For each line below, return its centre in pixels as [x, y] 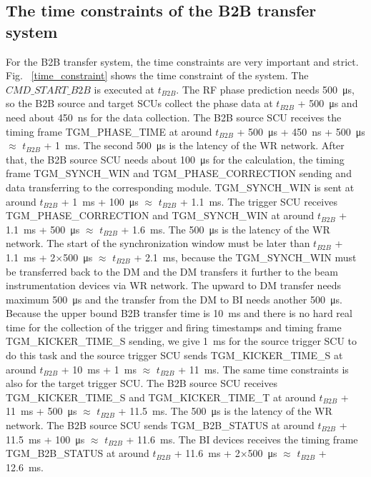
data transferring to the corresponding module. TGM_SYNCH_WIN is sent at [180, 187]
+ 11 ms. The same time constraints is [263, 369]
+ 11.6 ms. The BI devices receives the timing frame [242, 439]
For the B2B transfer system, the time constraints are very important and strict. [182, 61]
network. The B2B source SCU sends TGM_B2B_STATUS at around [160, 425]
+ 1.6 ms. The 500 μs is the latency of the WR [226, 229]
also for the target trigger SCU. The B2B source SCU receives [142, 383]
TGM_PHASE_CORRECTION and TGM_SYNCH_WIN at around [160, 215]
